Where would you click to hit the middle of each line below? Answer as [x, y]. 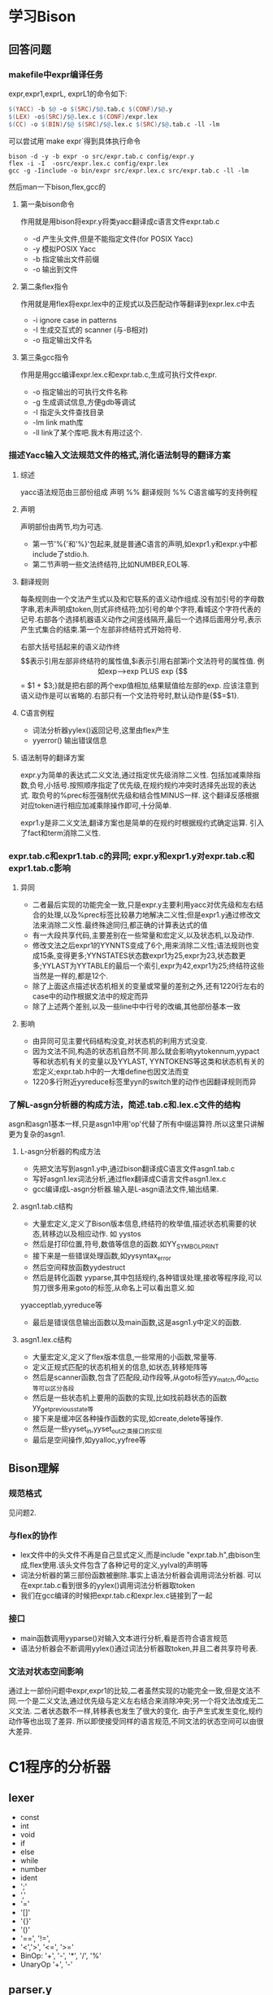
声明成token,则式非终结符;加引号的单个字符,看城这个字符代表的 [156, 609]
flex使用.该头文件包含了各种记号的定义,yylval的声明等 [119, 1565]
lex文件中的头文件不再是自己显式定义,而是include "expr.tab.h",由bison [137, 1555]
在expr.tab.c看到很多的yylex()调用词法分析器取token [107, 1586]
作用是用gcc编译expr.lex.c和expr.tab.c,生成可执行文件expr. [118, 374]
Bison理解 [34, 1468]
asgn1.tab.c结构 [46, 1206]
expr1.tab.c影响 [40, 868]
